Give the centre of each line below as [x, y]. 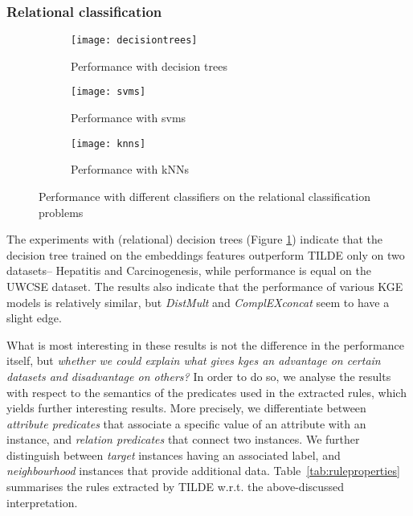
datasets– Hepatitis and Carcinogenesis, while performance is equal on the [189, 270]
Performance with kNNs [130, 169]
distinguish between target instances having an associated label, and [174, 455]
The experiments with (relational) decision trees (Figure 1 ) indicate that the [195, 239]
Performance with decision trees [149, 66]
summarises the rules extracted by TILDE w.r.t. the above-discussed [176, 487]
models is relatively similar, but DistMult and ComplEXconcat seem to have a [198, 302]
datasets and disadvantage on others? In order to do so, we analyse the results [199, 376]
